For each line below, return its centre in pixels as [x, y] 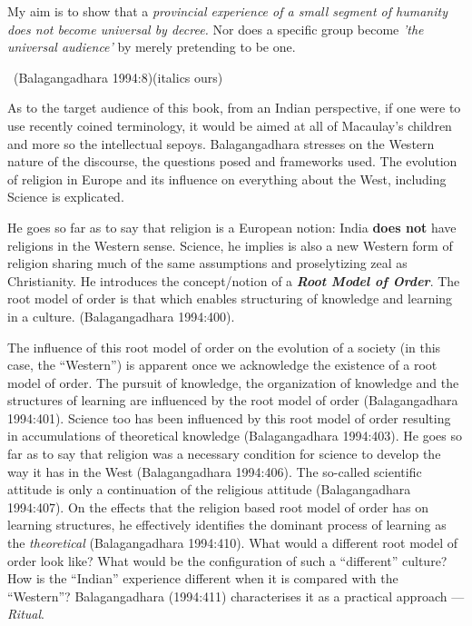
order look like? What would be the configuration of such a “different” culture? [227, 560]
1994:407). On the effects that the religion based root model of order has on [218, 507]
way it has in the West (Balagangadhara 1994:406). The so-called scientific [215, 471]
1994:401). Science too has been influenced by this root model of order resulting [229, 417]
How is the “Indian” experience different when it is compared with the [203, 578]
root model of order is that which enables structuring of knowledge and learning [230, 298]
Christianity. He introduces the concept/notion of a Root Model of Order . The [234, 280]
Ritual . [26, 614]
